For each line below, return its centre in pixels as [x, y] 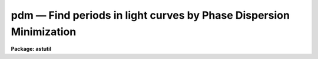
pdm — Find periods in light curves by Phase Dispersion [150, 15]
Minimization [44, 32]
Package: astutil [31, 49]
